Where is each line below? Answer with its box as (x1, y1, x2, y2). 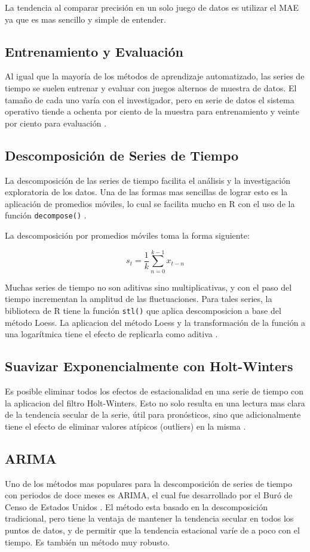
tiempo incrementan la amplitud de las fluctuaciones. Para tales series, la (5, 292, 272, 305)
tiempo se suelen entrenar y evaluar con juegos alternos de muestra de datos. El (5, 81, 297, 94)
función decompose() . (5, 209, 87, 221)
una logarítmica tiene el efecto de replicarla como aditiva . (5, 328, 218, 340)
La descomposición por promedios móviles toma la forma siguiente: (5, 229, 250, 241)
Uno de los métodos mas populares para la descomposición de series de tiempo (5, 477, 292, 489)
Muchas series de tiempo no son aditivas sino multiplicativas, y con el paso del (5, 280, 292, 293)
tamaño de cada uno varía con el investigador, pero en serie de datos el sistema (5, 93, 294, 106)
